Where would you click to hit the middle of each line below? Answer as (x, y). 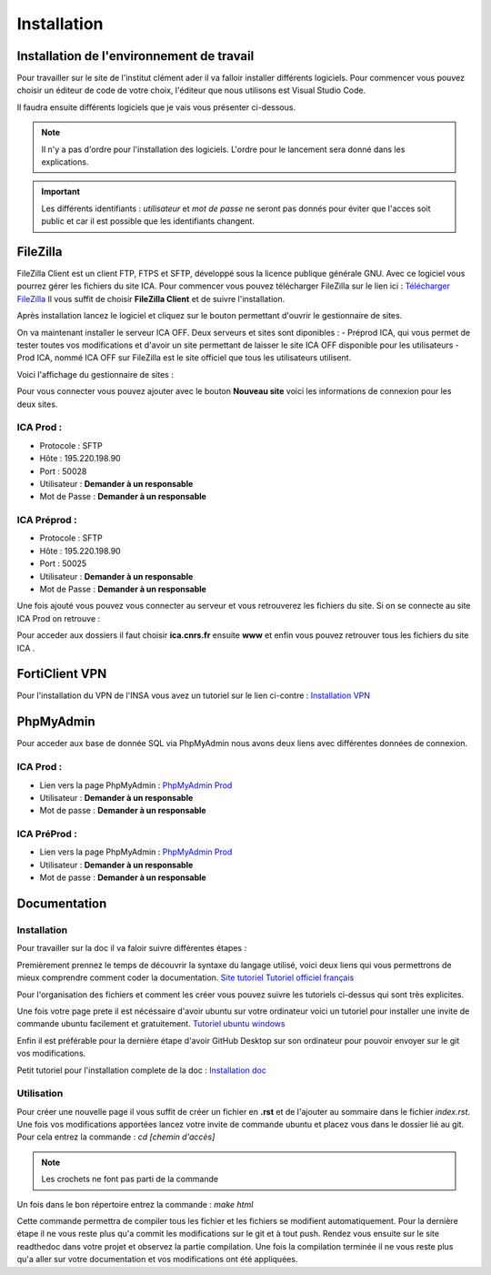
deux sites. (37, 404)
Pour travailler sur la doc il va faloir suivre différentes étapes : (132, 948)
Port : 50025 (63, 563)
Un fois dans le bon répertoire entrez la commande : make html (135, 1204)
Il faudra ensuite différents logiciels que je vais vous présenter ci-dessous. (156, 107)
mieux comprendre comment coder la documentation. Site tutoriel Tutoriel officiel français (185, 977)
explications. (65, 162)
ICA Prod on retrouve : (59, 618)
